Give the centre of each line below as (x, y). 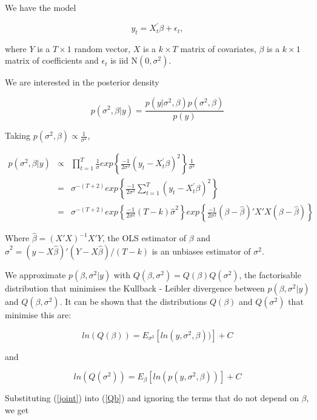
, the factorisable (270, 275)
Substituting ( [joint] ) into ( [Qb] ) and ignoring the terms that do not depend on (152, 398)
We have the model (41, 7)
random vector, (102, 48)
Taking (18, 135)
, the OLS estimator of (144, 238)
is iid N (124, 60)
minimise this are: (38, 315)
